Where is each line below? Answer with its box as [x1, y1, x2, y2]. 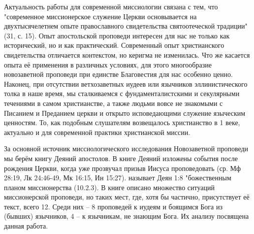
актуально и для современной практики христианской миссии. [4, 127, 190, 137]
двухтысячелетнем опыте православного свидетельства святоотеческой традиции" [4, 21, 248, 31]
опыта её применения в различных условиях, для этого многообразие [4, 59, 212, 69]
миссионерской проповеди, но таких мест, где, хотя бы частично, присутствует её [4, 192, 250, 202]
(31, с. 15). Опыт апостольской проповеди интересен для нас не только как [4, 30, 230, 40]
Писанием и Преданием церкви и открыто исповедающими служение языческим [4, 107, 246, 118]
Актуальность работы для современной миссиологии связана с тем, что [4, 1, 218, 11]
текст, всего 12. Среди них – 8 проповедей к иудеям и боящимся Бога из [4, 201, 223, 211]
